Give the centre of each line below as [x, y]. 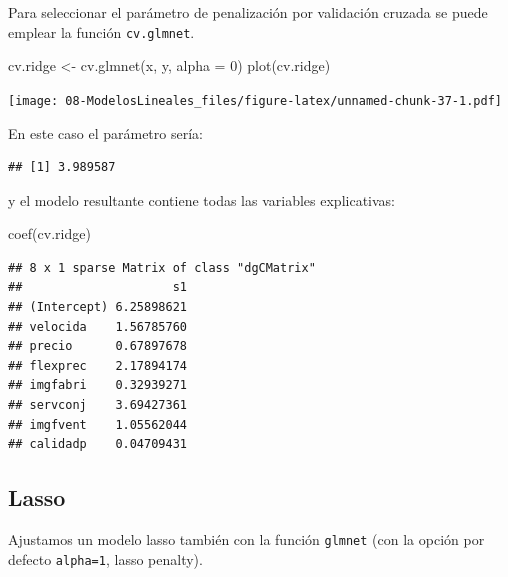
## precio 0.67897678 [97, 346]
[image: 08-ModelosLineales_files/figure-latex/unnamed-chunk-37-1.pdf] [255, 100]
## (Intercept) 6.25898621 [97, 307]
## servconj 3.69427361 [97, 405]
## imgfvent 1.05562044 [97, 424]
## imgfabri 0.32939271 [97, 385]
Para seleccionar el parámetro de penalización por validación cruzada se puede [248, 12]
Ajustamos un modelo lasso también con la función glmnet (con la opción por [246, 539]
